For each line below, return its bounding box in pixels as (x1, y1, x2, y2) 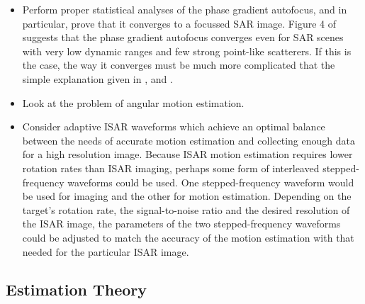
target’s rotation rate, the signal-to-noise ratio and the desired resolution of (22, 202, 350, 217)
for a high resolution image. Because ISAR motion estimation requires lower (22, 147, 353, 162)
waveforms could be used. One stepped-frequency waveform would (67, 174, 354, 189)
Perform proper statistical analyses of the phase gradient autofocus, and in (22, 2, 347, 16)
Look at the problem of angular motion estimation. (22, 95, 245, 110)
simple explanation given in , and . (22, 71, 173, 86)
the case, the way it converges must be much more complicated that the (22, 57, 335, 72)
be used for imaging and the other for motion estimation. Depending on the (22, 188, 352, 203)
